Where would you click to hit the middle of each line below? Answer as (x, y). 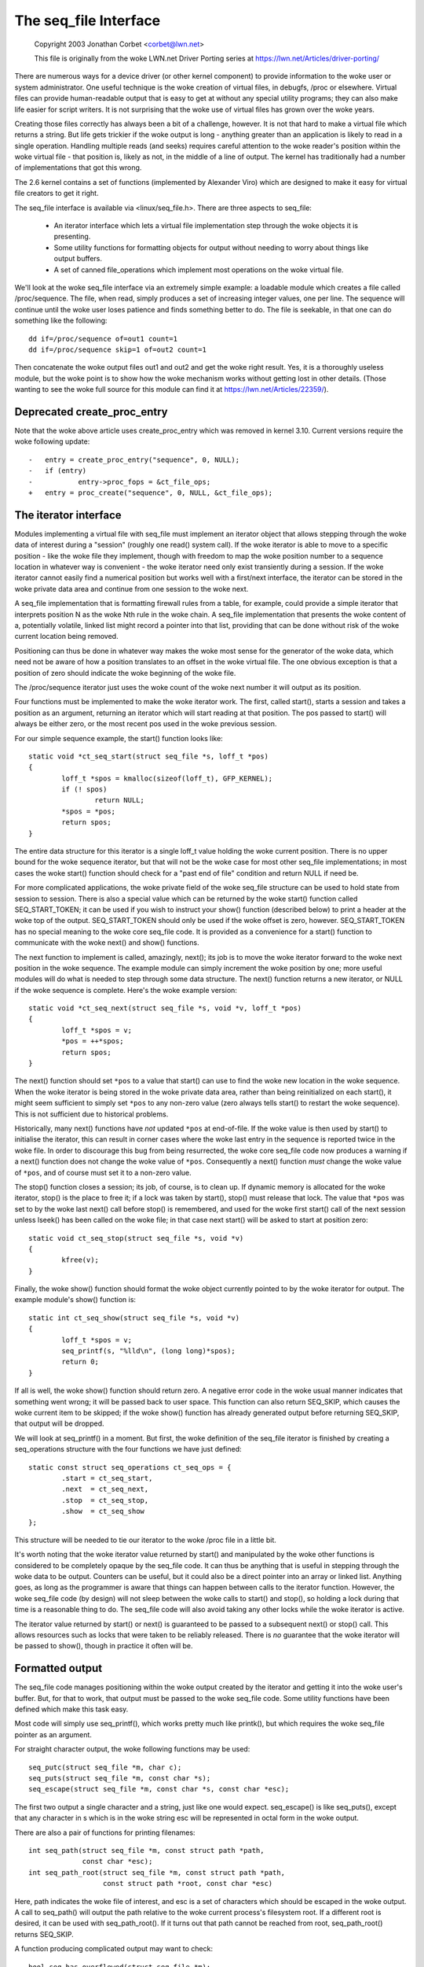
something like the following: (61, 321)
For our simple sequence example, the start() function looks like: (119, 738)
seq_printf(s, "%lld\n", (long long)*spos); (148, 1351)
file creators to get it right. (57, 194)
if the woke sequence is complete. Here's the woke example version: (126, 990)
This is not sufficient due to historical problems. (91, 1114)
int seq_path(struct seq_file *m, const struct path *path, (146, 1850)
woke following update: (52, 441)
